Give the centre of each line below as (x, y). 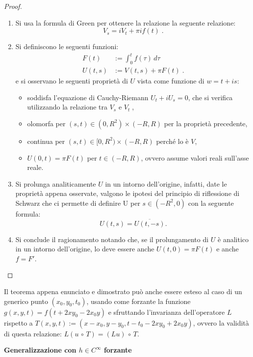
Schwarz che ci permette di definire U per (78, 203)
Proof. (13, 6)
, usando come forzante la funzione (139, 301)
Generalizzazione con (40, 350)
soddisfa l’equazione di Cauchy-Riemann (88, 97)
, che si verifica (210, 97)
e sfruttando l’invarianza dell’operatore (166, 312)
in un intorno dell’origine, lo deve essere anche (85, 249)
